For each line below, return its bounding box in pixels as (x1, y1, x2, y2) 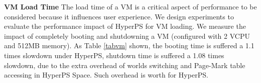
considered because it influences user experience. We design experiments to (4, 11, 234, 21)
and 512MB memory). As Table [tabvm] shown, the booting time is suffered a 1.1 (4, 40, 254, 51)
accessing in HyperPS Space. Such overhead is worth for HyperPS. (4, 70, 208, 80)
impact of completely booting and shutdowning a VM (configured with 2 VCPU (4, 30, 250, 41)
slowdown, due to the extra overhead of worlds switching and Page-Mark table (4, 60, 245, 70)
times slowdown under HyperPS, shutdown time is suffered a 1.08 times (4, 50, 224, 60)
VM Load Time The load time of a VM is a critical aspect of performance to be (4, 1, 257, 11)
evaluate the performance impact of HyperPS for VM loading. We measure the (4, 21, 246, 31)
